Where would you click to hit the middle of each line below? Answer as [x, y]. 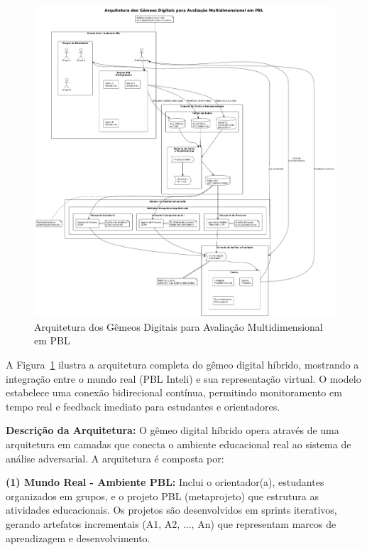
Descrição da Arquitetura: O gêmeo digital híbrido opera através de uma [172, 430]
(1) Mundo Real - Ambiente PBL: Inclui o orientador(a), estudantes [165, 482]
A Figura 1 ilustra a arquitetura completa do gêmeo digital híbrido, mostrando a [182, 365]
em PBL [52, 340]
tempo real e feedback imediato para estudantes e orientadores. [143, 406]
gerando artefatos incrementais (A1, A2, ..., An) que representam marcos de [171, 523]
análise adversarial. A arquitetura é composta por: [115, 458]
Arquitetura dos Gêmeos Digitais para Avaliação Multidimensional [179, 326]
